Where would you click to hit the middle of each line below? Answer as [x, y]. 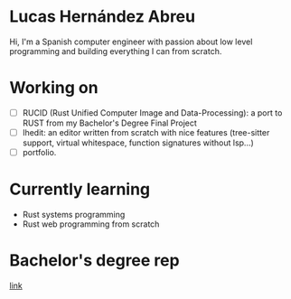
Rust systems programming [74, 215]
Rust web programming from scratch [91, 224]
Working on [54, 88]
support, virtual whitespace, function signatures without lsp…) [138, 143]
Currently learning [80, 189]
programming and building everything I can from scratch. [116, 51]
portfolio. [39, 152]
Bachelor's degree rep [94, 261]
